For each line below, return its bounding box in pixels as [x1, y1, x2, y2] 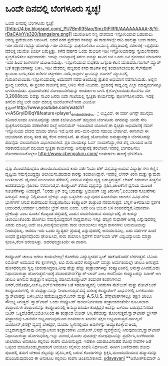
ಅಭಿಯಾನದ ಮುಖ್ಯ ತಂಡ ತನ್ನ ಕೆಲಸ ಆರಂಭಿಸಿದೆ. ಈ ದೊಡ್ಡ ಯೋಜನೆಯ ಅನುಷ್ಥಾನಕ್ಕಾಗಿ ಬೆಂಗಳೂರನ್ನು [5, 134, 151, 140]
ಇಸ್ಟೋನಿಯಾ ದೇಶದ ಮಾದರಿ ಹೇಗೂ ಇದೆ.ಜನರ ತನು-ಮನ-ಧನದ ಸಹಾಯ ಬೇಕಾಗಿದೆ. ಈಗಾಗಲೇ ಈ [5, 128, 149, 134]
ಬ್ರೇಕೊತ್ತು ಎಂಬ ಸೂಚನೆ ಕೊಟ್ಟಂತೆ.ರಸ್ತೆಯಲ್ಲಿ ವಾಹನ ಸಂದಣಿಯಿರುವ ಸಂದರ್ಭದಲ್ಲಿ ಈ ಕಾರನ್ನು [5, 210, 138, 216]
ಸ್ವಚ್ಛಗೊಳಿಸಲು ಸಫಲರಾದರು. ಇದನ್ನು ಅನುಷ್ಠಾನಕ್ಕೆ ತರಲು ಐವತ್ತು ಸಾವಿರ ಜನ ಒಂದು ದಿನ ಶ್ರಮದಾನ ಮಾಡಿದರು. [5, 53, 162, 59]
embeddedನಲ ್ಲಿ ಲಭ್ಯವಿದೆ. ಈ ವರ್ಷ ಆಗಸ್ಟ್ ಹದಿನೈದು [71, 110, 153, 117]
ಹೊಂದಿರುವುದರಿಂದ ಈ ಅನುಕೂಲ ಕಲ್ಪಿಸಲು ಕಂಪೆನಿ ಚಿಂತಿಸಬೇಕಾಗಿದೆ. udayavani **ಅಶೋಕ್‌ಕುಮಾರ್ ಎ [5, 355, 160, 361]
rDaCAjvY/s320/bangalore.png [5, 31, 69, 37]
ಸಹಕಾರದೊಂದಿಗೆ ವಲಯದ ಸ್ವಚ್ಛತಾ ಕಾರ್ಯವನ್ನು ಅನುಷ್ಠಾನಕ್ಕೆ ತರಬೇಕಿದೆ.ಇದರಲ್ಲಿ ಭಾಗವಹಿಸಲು [5, 145, 140, 151]
